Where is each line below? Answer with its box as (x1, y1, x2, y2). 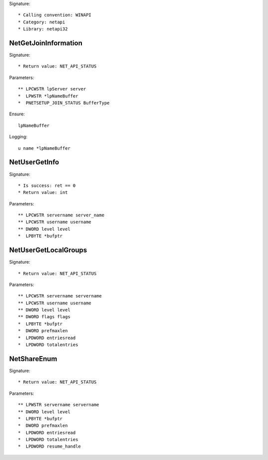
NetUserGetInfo (9, 158, 60, 167)
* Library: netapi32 (18, 26, 68, 32)
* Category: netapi (18, 19, 66, 25)
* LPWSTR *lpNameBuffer (18, 93, 78, 99)
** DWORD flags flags (18, 314, 70, 320)
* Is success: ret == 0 (18, 183, 76, 188)
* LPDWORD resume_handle (18, 444, 81, 450)
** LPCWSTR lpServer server (18, 86, 86, 92)
